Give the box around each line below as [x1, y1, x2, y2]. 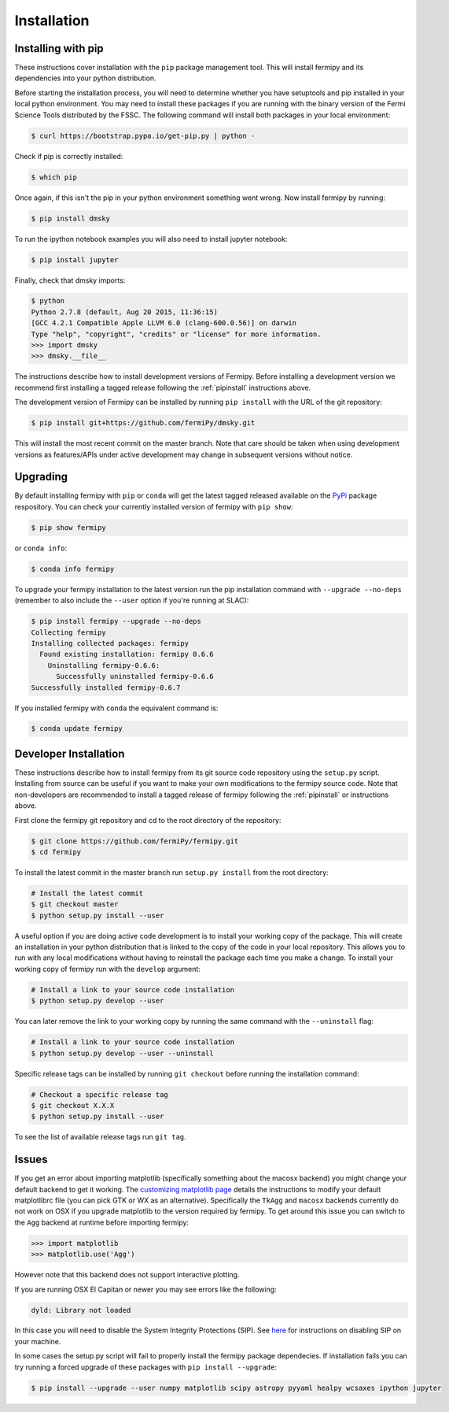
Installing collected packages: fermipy [31, 639, 189, 647]
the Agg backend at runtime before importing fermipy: [14, 1217, 189, 1227]
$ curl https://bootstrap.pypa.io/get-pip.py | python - [31, 131, 256, 140]
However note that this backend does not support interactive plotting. [14, 1270, 240, 1280]
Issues [14, 1153, 48, 1166]
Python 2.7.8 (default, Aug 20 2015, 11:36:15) [31, 307, 218, 317]
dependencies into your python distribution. [14, 73, 156, 83]
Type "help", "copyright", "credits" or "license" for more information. [31, 329, 322, 339]
